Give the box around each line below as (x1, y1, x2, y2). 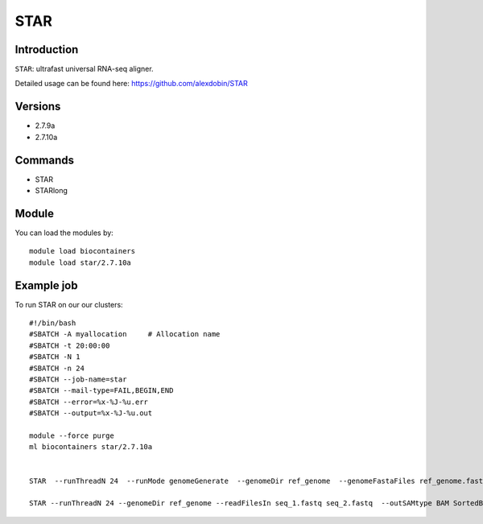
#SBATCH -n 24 (29, 363, 85, 373)
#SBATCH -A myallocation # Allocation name (29, 330, 221, 339)
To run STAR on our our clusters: (14, 299, 124, 309)
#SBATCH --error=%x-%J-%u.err (29, 397, 149, 406)
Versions (14, 100, 61, 113)
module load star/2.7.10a (29, 258, 132, 267)
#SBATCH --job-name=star (29, 374, 127, 384)
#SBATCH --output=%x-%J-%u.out (29, 409, 153, 418)
